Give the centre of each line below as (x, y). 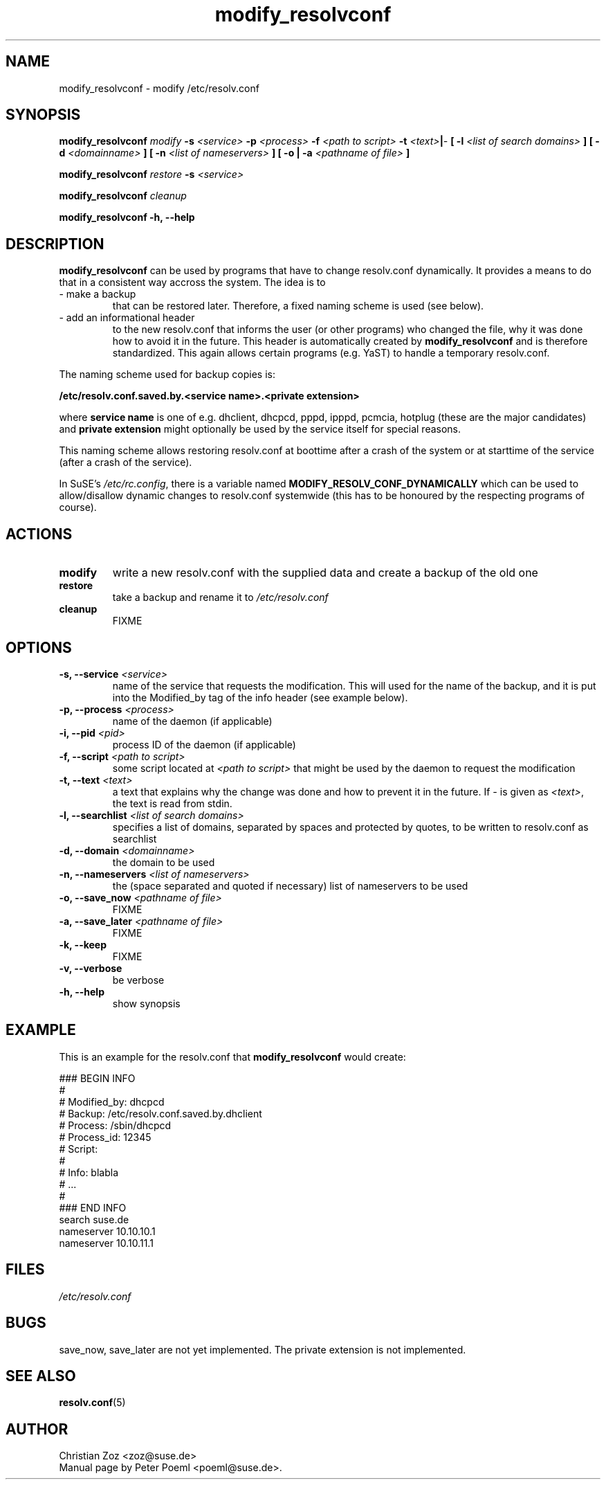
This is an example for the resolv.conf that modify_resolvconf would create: (232, 1056)
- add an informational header (127, 318)
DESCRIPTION (55, 244)
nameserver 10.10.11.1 (106, 1243)
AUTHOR (37, 1429)
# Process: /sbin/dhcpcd (115, 1125)
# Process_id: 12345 (105, 1137)
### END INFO (93, 1207)
